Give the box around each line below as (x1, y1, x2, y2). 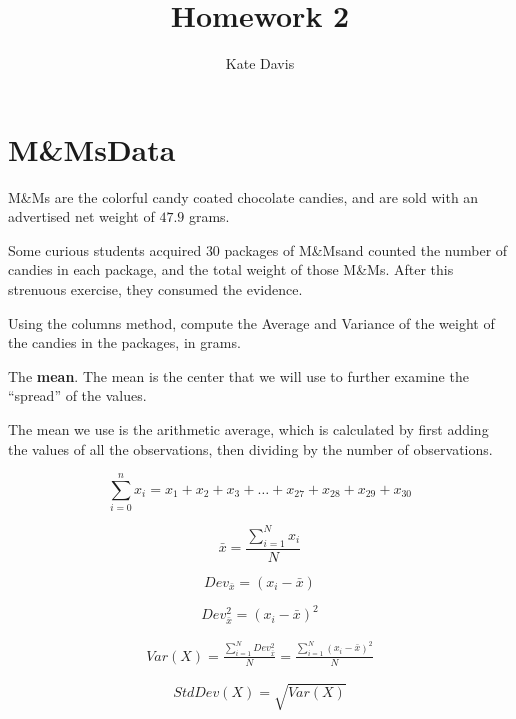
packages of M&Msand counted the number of (224, 239, 508, 260)
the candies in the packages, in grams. (8, 332, 241, 353)
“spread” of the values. (8, 385, 147, 406)
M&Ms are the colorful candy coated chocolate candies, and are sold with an (8, 186, 479, 207)
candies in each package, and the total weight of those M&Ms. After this (8, 259, 454, 280)
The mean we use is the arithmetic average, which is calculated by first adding (8, 419, 489, 439)
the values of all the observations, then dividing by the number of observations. (8, 438, 493, 459)
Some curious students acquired (8, 239, 202, 260)
